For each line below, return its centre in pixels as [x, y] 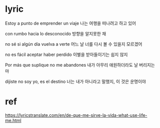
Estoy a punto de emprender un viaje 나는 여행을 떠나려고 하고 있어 [71, 23]
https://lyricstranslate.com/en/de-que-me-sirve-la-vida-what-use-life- [76, 115]
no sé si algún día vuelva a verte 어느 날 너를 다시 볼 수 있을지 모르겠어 [74, 44]
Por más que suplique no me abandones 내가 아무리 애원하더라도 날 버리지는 [80, 65]
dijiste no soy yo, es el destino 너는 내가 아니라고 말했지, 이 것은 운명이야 [76, 81]
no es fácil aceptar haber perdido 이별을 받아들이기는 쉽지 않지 [66, 54]
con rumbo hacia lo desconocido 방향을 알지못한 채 [56, 33]
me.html [13, 120]
